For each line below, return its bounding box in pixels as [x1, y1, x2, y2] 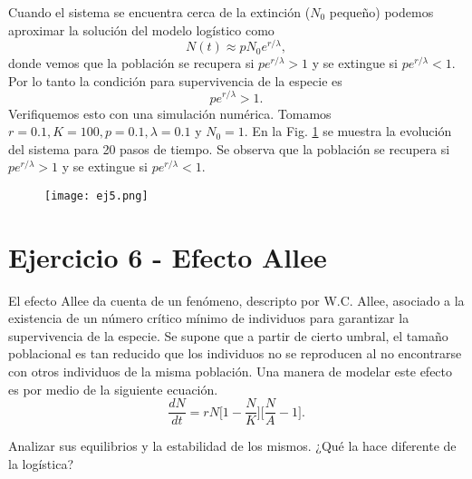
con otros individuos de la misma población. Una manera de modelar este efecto [8, 362, 453, 381]
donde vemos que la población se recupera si [8, 54, 255, 73]
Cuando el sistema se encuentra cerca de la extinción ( [8, 3, 311, 21]
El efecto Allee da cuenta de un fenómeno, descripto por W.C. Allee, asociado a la [8, 290, 465, 309]
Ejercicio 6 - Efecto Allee [8, 238, 327, 275]
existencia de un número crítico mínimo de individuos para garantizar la [8, 308, 409, 327]
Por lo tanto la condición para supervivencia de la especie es [8, 71, 342, 90]
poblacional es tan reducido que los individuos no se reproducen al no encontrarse [8, 344, 462, 363]
